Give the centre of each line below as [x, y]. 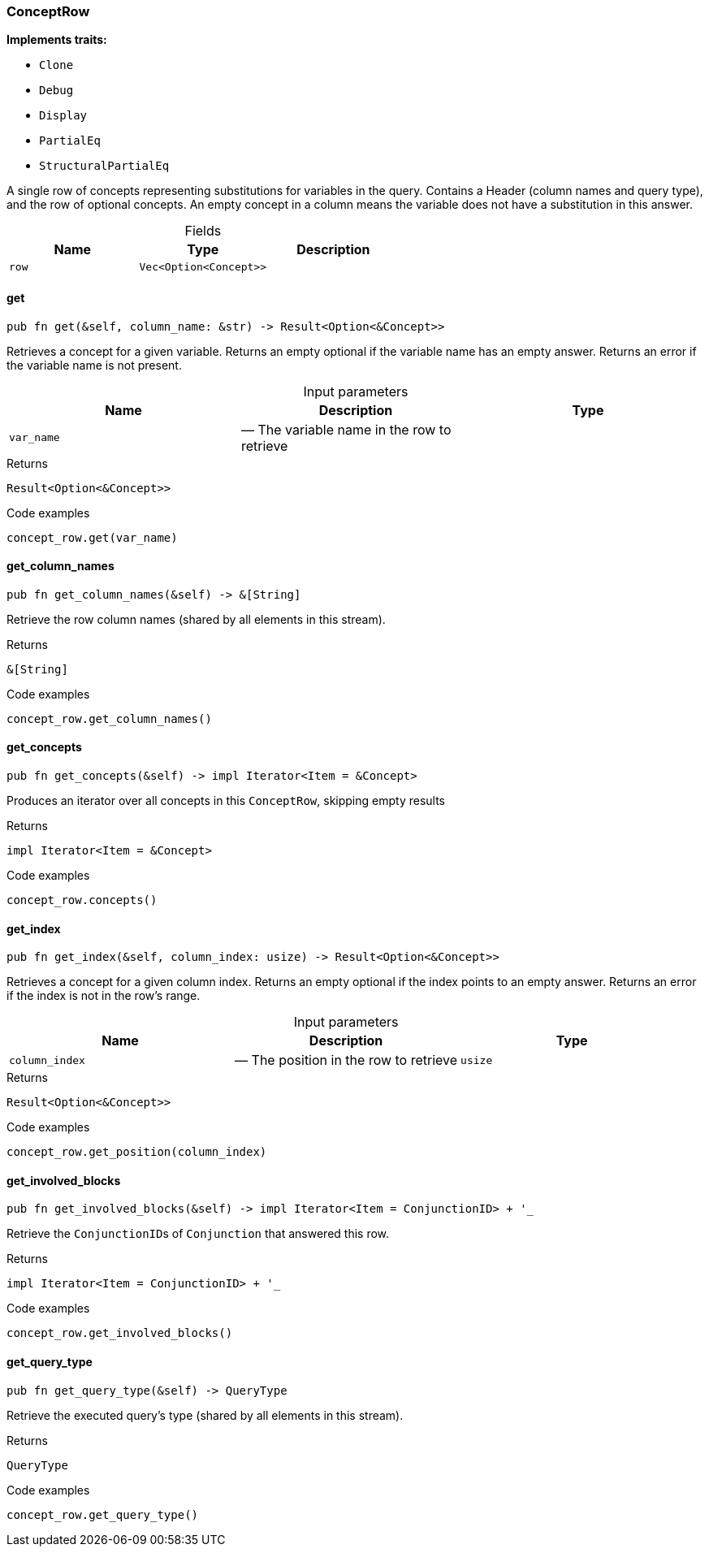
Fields [203, 231]
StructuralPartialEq [104, 166]
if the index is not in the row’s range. [104, 996]
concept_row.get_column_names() [109, 718]
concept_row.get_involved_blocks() [120, 1333]
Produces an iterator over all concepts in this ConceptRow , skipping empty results [226, 801]
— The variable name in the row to [346, 429]
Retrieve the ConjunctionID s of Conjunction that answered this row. [198, 1234]
